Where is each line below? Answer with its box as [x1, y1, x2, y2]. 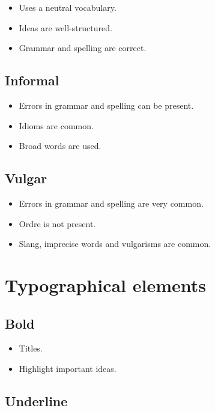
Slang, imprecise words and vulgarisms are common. [19, 237, 211, 250]
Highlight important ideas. [19, 362, 117, 374]
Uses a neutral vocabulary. [19, 1, 117, 13]
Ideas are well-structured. [19, 21, 112, 34]
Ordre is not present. [19, 217, 96, 230]
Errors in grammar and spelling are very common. [19, 196, 204, 209]
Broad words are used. [19, 139, 101, 152]
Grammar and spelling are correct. [19, 41, 147, 54]
